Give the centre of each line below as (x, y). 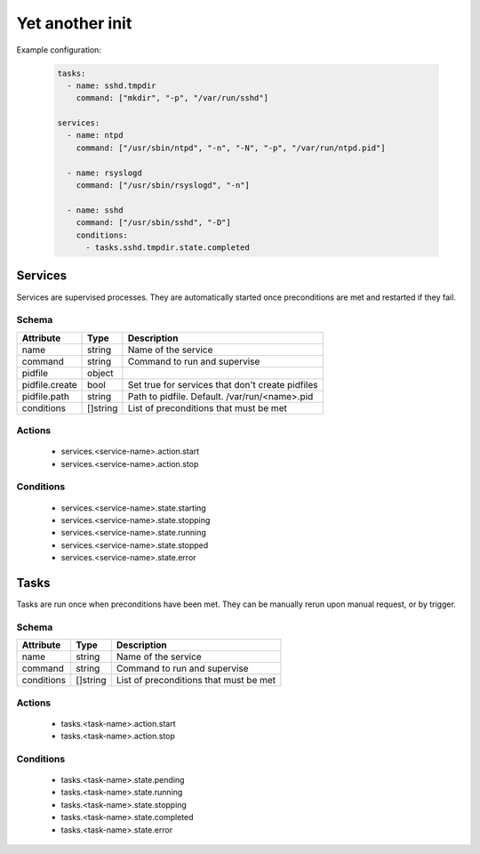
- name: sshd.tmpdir (112, 85)
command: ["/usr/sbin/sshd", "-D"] (153, 223)
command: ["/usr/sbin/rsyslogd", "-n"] (163, 185)
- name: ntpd (95, 135)
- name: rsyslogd (104, 173)
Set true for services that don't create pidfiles (223, 384)
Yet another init (74, 23)
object (101, 373)
